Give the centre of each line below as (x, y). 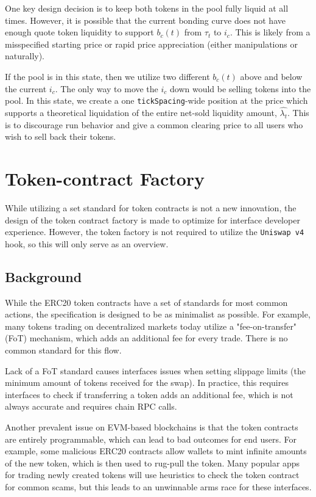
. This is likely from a (270, 32)
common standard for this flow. (63, 350)
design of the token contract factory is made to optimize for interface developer (153, 219)
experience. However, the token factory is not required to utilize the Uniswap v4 (155, 232)
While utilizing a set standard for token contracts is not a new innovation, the (151, 207)
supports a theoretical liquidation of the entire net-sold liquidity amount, (141, 113)
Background (44, 276)
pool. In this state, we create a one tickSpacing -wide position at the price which (156, 100)
